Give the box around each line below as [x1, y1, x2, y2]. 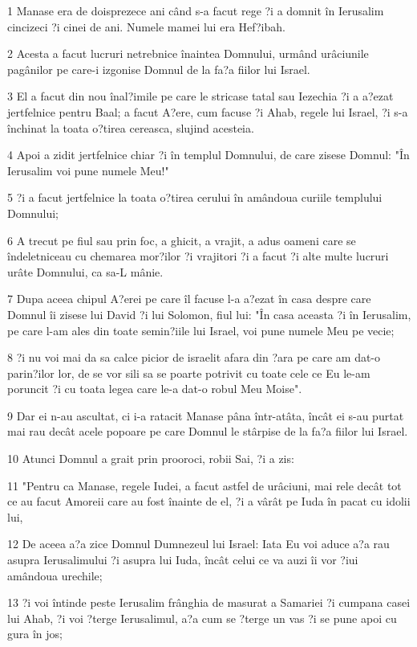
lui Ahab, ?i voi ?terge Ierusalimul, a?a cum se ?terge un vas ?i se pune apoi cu [7, 609, 397, 626]
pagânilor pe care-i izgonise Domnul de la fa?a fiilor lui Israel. [7, 60, 310, 77]
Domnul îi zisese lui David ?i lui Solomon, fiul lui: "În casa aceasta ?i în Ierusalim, [7, 305, 411, 322]
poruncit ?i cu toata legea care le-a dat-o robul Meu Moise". [7, 380, 302, 397]
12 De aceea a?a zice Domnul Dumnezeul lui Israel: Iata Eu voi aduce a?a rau [7, 535, 390, 552]
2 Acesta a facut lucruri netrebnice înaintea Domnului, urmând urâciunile [7, 45, 369, 62]
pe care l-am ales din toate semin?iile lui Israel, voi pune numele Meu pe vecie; [7, 321, 395, 338]
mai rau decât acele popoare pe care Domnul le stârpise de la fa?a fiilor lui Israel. [7, 423, 408, 440]
